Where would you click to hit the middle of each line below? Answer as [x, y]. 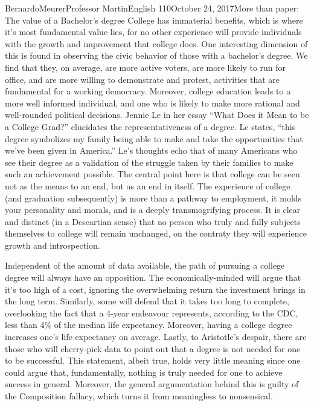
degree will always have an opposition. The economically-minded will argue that [153, 277]
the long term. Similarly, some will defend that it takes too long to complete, [147, 301]
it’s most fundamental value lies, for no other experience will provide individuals [153, 32]
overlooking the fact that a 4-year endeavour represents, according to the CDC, [152, 313]
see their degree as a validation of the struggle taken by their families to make [149, 162]
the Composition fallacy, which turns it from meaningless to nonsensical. [139, 396]
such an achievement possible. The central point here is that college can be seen [152, 174]
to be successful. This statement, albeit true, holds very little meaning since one [153, 360]
